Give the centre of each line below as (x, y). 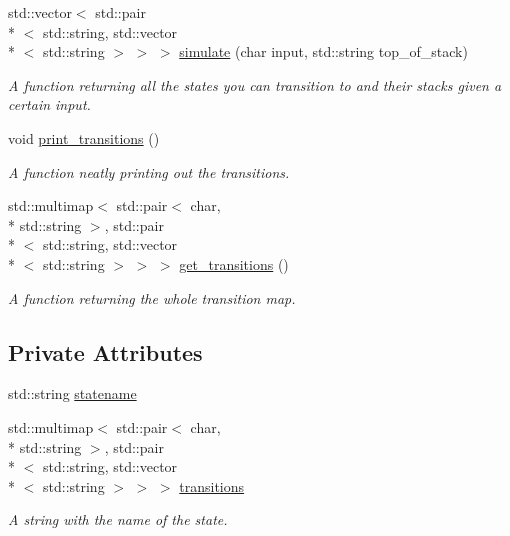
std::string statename (72, 393)
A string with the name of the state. (118, 519)
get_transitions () (234, 263)
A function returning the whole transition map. (152, 297)
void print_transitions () (84, 137)
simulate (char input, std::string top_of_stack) (323, 51)
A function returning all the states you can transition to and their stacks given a (255, 84)
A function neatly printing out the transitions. (149, 171)
